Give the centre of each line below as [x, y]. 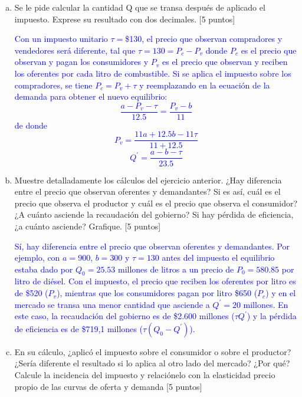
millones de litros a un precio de [176, 269]
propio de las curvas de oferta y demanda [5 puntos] [108, 386]
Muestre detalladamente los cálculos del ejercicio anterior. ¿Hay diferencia [148, 180]
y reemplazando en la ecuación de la [205, 85]
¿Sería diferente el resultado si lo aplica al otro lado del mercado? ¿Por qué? [152, 363]
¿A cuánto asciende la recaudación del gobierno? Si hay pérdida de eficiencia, [154, 214]
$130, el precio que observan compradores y [204, 39]
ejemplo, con [37, 257]
